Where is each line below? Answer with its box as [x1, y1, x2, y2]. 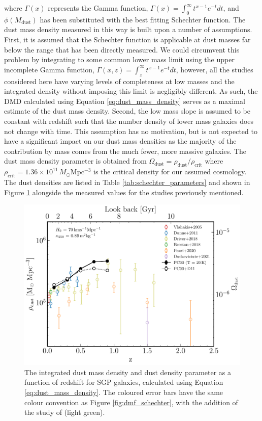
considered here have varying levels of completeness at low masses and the [4, 75, 235, 86]
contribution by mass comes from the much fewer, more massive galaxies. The [4, 145, 246, 156]
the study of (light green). [24, 407, 105, 417]
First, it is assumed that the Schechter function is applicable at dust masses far [4, 34, 251, 44]
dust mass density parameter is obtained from [4, 155, 147, 166]
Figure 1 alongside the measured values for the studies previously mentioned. [4, 187, 244, 197]
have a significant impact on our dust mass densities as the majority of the [4, 136, 237, 146]
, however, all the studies [176, 64, 253, 74]
